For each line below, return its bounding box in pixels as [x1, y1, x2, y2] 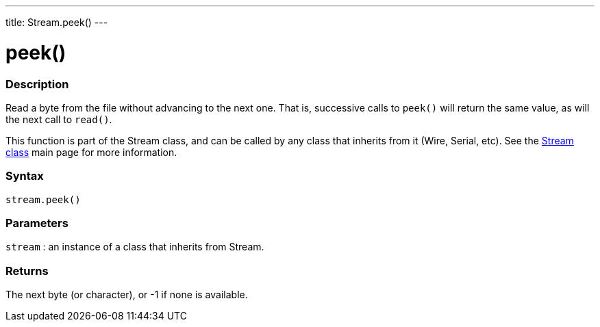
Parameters [5, 216, 68, 230]
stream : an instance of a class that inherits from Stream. [5, 241, 264, 253]
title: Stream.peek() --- [5, 16, 108, 28]
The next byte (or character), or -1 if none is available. [5, 289, 248, 301]
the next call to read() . [5, 113, 112, 125]
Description [5, 77, 69, 91]
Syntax [5, 169, 44, 183]
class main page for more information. [5, 146, 177, 158]
